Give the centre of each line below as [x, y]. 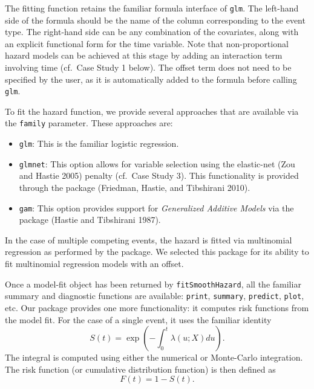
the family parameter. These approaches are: [89, 123]
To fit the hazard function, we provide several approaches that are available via [152, 111]
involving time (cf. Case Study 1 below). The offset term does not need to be [148, 67]
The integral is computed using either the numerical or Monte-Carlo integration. [154, 357]
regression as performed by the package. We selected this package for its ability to [157, 252]
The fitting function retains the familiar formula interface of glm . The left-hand [152, 8]
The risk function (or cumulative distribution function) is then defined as [140, 369]
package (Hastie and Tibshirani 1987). [90, 220]
